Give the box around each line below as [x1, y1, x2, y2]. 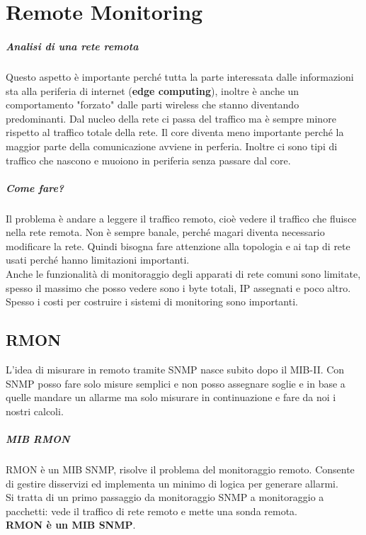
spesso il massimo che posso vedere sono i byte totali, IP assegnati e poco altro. [6, 280, 351, 295]
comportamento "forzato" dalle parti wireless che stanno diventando [6, 97, 299, 112]
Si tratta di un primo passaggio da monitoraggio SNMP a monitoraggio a [6, 490, 324, 505]
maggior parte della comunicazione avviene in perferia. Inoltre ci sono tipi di [6, 138, 338, 153]
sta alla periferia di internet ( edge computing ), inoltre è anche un [6, 83, 299, 98]
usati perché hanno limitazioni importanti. [6, 252, 190, 267]
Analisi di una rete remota [6, 38, 139, 53]
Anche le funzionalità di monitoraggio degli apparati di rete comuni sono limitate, [6, 266, 361, 281]
